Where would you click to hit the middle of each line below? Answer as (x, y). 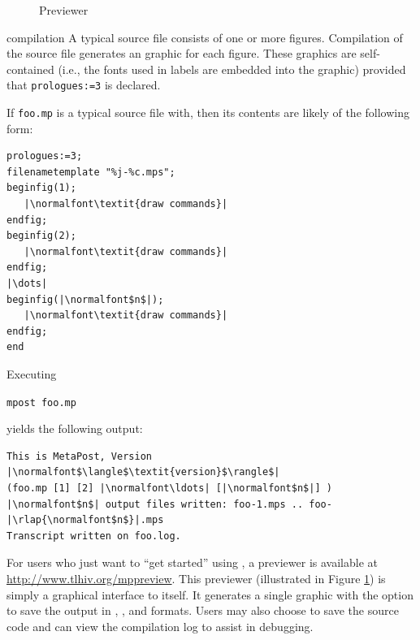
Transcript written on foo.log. (94, 536)
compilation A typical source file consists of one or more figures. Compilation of (205, 37)
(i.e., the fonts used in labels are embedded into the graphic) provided (232, 69)
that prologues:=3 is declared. (84, 85)
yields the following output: (75, 428)
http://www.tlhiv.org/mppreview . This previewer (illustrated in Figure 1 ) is (196, 578)
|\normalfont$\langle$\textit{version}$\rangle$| (143, 472)
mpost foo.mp (41, 402)
